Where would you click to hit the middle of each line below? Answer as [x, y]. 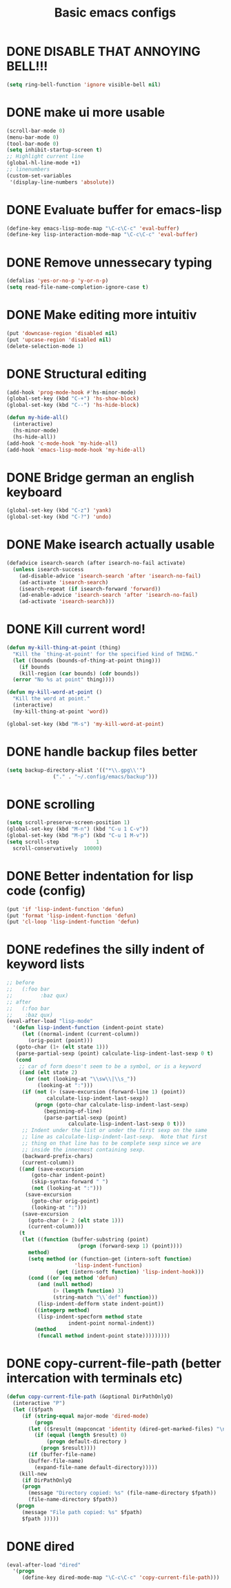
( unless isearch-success [48, 569]
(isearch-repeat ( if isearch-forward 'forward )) [90, 589]
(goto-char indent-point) [69, 1176]
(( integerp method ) [62, 1310]
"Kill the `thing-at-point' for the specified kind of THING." [105, 654]
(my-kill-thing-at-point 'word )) [61, 711]
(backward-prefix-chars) [58, 1156]
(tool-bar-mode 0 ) [33, 144]
